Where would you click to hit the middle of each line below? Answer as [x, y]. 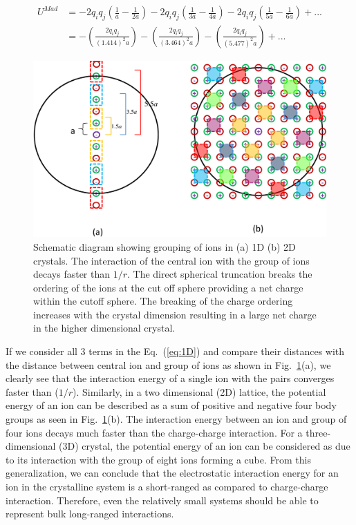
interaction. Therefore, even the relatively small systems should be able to [162, 500]
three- [318, 432]
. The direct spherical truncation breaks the [220, 274]
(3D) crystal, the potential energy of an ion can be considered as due [205, 446]
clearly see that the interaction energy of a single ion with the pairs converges [170, 378]
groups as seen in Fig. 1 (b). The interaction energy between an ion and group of [176, 419]
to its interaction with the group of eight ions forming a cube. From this [158, 459]
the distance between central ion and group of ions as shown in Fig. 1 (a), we [168, 364]
